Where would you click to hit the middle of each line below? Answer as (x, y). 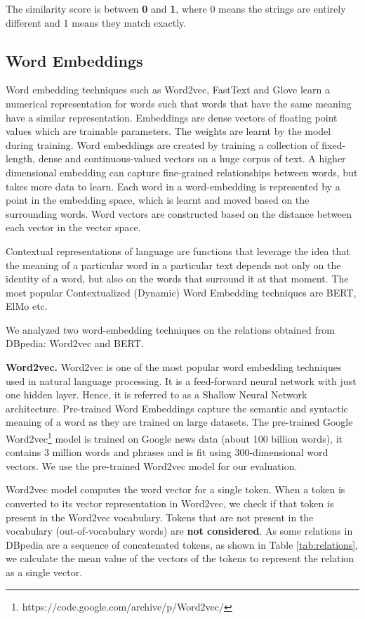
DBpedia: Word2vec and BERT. (75, 343)
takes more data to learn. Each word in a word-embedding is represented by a (173, 186)
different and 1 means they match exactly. (96, 22)
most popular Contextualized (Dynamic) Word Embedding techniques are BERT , (181, 292)
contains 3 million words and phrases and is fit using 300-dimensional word (167, 452)
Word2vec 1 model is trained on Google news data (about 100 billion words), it (174, 437)
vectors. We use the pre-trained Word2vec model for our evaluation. (152, 465)
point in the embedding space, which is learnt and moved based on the (158, 200)
